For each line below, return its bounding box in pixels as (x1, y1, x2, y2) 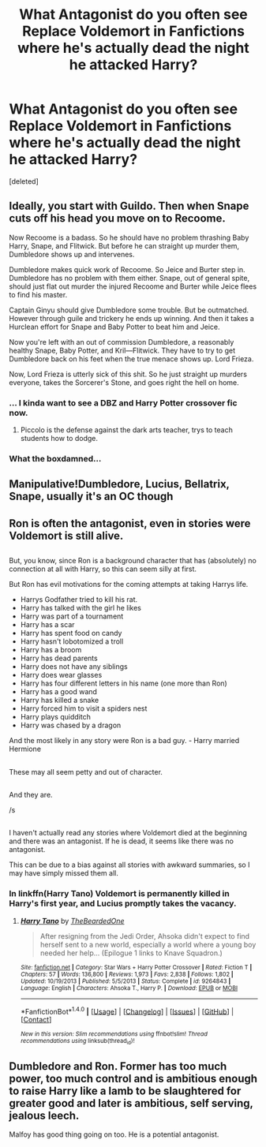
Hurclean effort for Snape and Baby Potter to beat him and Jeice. (9, 322, 220, 331)
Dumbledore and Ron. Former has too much (9, 1059, 227, 1073)
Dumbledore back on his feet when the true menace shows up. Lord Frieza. (9, 353, 254, 364)
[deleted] (9, 176, 39, 186)
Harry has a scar (20, 620, 75, 630)
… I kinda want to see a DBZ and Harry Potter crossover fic (9, 397, 238, 408)
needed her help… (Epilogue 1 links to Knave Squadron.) (39, 948, 223, 958)
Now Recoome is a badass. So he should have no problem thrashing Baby (9, 233, 249, 242)
